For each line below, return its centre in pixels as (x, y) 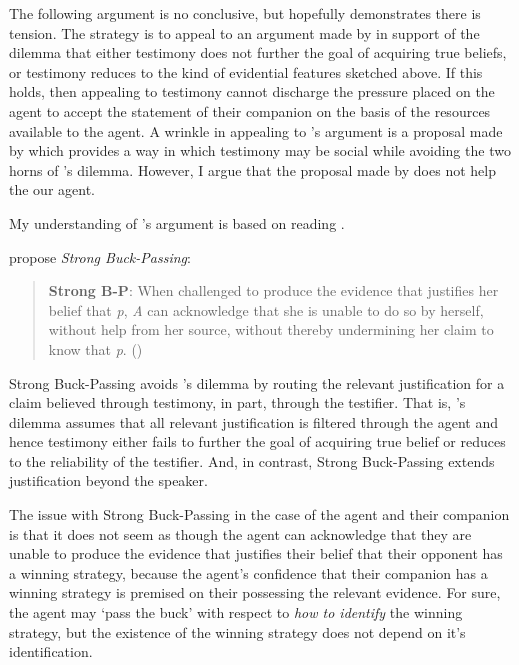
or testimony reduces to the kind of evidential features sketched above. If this (246, 71)
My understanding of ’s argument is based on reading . (177, 222)
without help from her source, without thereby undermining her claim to (271, 329)
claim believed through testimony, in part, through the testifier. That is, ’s (237, 402)
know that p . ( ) (95, 348)
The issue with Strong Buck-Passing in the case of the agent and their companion (259, 514)
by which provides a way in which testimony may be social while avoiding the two (260, 150)
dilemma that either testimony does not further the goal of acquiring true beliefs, (258, 52)
